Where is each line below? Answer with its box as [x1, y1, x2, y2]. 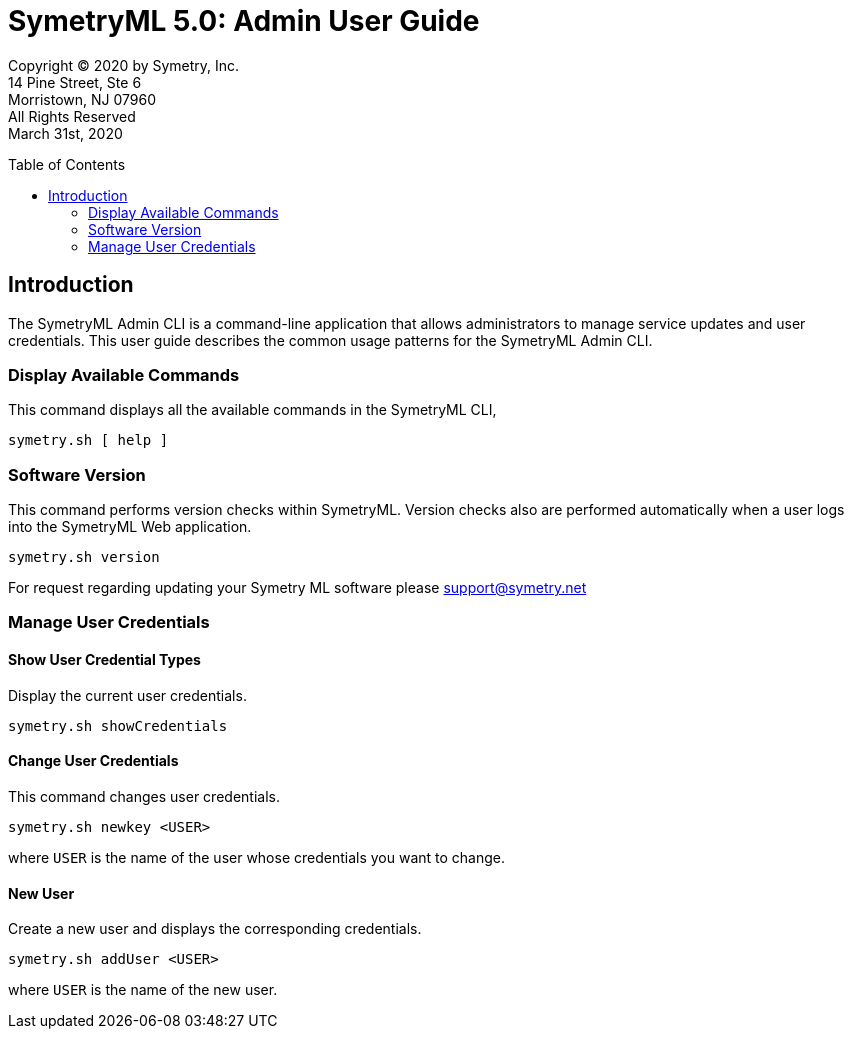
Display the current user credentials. [8, 686, 247, 704]
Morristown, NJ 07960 [8, 90, 157, 108]
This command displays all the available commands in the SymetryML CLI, [8, 401, 497, 419]
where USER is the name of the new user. [8, 981, 278, 999]
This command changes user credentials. [8, 787, 280, 805]
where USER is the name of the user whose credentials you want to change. [8, 848, 506, 866]
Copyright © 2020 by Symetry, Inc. [8, 56, 240, 74]
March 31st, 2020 [8, 124, 123, 142]
